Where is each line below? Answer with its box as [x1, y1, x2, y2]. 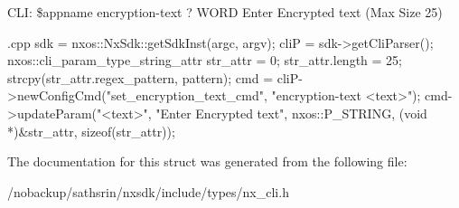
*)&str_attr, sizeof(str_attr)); [7, 121, 175, 140]
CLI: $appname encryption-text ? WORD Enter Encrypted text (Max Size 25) [7, 3, 443, 21]
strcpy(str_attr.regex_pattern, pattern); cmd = [7, 68, 274, 87]
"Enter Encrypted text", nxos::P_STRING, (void [155, 103, 427, 122]
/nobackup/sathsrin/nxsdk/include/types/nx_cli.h [7, 182, 289, 201]
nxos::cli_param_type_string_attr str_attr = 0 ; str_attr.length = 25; [7, 51, 402, 70]
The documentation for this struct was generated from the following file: [7, 152, 407, 171]
